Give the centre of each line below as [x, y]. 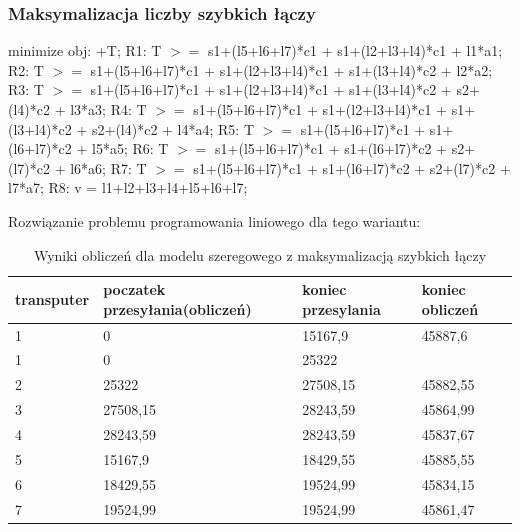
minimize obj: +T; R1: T [85, 50]
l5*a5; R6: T [130, 148]
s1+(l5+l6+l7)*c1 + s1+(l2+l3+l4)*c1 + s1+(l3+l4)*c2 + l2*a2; [291, 69]
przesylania [341, 308]
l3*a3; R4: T [108, 109]
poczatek [134, 289]
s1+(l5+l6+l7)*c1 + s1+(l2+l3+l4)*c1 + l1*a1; [355, 50]
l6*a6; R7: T [108, 167]
